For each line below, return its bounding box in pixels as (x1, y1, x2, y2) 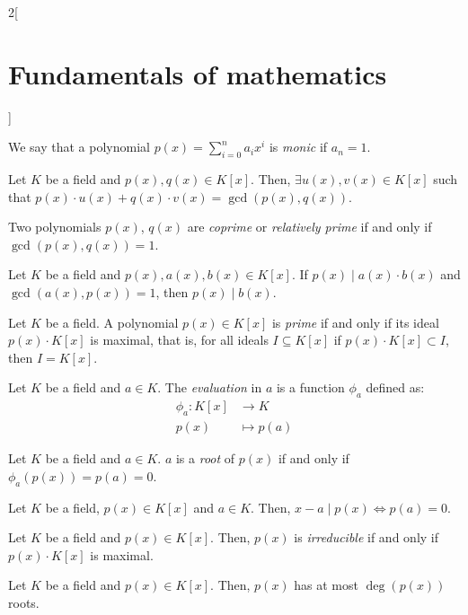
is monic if (269, 137, 328, 156)
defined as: (366, 378, 425, 397)
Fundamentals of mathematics (8, 55, 387, 92)
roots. (8, 593, 40, 611)
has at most (294, 575, 358, 594)
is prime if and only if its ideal (271, 312, 439, 331)
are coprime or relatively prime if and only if (187, 217, 432, 236)
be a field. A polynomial (45, 312, 179, 331)
